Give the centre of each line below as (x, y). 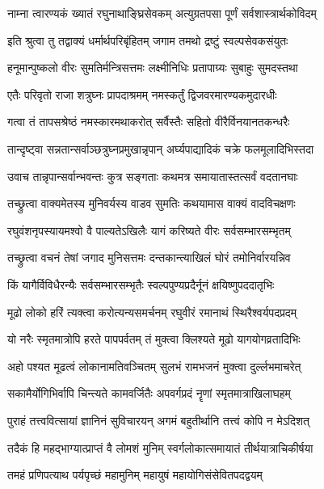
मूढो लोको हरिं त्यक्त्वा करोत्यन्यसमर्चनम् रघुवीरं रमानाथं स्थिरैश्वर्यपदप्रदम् (152, 312)
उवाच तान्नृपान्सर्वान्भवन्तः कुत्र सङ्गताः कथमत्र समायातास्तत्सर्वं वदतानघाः (153, 176)
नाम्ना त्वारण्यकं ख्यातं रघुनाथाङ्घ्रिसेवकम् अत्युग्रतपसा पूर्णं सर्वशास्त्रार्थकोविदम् (162, 13)
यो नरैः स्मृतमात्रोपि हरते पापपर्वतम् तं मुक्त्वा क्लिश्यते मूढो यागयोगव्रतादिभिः (154, 339)
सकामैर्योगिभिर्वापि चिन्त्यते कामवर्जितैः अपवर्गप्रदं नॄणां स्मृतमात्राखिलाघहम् (149, 393)
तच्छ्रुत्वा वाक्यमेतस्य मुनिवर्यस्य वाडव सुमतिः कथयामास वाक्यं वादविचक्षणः (151, 203)
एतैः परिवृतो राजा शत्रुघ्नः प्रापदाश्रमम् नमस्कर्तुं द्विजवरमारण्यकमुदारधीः (142, 94)
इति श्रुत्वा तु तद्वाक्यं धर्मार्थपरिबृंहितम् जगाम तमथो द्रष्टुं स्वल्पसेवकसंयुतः (148, 40)
